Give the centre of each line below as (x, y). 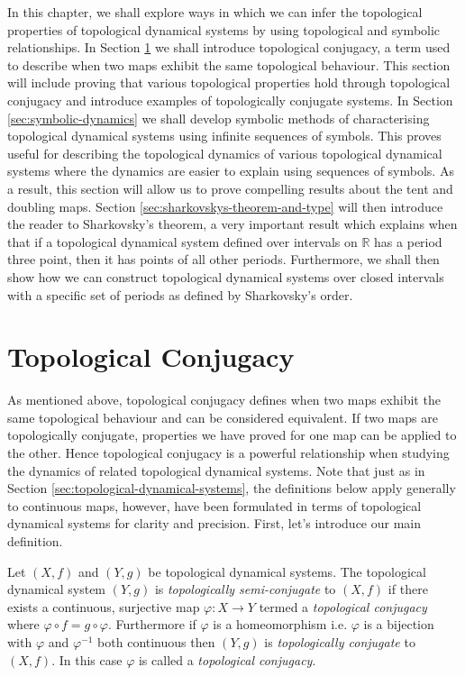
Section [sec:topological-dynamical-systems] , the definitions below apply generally (232, 488)
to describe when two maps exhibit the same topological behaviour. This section (229, 64)
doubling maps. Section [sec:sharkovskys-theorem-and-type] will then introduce (225, 206)
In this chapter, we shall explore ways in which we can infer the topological (215, 12)
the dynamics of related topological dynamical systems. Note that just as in (216, 470)
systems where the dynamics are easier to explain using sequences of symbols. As (231, 171)
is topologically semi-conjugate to (245, 589)
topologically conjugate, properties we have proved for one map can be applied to (232, 435)
